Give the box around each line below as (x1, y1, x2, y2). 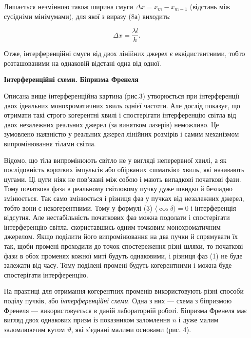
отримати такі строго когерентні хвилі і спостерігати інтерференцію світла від (4, 110, 236, 120)
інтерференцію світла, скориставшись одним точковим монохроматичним (4, 221, 221, 232)
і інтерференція (191, 202, 236, 213)
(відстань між (190, 1, 231, 11)
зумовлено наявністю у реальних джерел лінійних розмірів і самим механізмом (4, 129, 239, 139)
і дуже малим (178, 315, 218, 325)
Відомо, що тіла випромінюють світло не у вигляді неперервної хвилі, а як (4, 155, 227, 165)
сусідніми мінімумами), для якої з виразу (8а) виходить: (4, 11, 171, 21)
